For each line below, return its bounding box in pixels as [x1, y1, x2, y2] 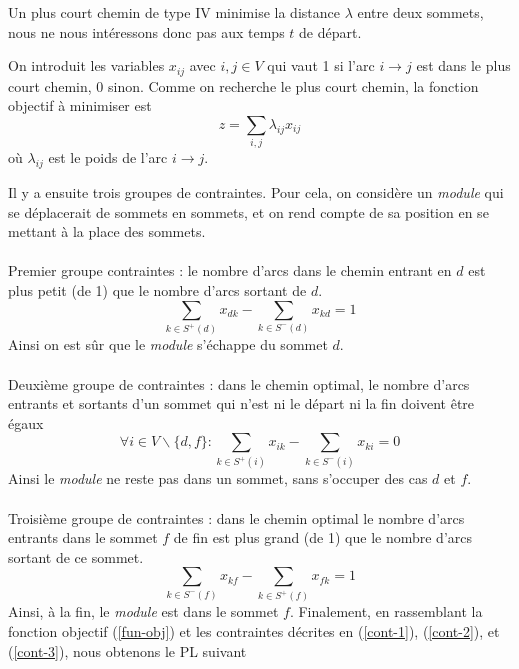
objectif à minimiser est [8, 95, 152, 116]
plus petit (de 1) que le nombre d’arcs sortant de [8, 279, 307, 300]
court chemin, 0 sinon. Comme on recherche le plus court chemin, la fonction [8, 75, 479, 96]
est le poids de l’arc [48, 147, 168, 168]
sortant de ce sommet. [8, 546, 144, 567]
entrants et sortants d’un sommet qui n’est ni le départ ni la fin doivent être [8, 393, 475, 414]
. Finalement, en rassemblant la [289, 601, 483, 622]
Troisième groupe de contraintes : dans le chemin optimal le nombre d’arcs [8, 507, 465, 528]
